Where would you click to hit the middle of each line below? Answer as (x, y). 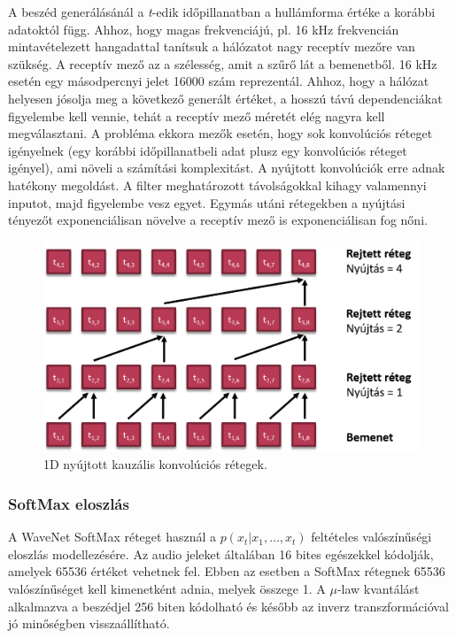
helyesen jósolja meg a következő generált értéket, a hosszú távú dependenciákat (225, 98)
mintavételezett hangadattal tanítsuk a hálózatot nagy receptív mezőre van (212, 46)
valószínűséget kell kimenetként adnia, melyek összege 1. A (167, 588)
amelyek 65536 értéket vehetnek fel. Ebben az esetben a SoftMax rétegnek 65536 (227, 571)
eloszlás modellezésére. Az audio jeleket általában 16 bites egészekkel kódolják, (221, 553)
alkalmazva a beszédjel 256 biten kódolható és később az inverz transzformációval (228, 606)
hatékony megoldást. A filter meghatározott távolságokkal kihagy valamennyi (217, 184)
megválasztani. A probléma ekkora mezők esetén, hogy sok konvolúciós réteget (220, 133)
